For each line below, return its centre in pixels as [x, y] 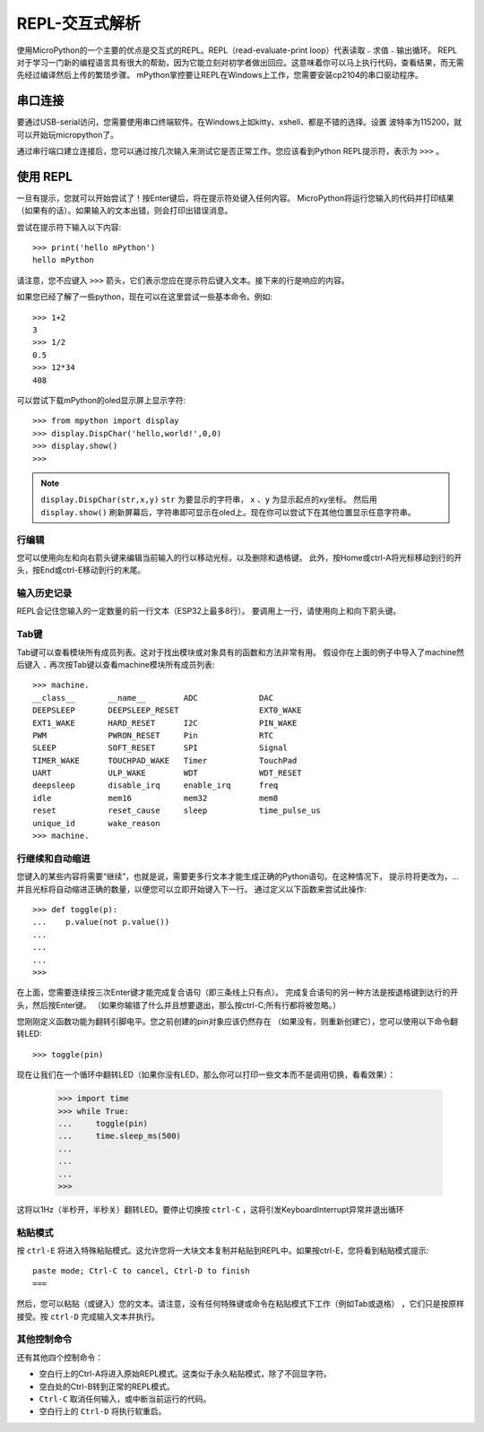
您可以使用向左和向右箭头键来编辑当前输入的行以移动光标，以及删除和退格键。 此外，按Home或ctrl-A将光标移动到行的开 [239, 557]
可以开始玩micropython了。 [67, 134]
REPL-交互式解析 [78, 23]
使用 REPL [45, 176]
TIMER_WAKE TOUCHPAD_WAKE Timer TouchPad [165, 760]
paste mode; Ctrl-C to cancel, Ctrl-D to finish [141, 1271]
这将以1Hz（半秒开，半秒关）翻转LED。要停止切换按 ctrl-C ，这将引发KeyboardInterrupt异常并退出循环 [210, 1209]
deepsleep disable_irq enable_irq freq [156, 785]
